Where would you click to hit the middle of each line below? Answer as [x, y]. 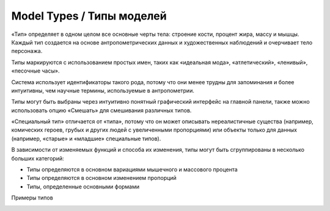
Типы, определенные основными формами [83, 187]
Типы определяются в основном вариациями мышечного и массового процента [132, 170]
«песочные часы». [35, 71]
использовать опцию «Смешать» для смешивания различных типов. [101, 110]
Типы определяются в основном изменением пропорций [101, 178]
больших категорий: [38, 158]
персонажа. [27, 51]
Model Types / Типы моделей [89, 16]
